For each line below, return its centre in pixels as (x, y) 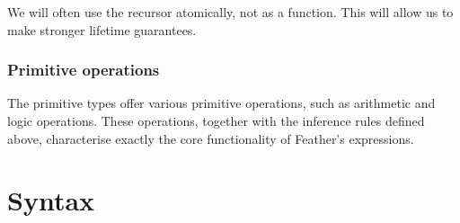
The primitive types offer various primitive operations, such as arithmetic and (221, 103)
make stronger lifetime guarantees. (102, 29)
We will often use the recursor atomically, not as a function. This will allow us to (230, 12)
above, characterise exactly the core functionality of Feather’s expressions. (211, 138)
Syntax (51, 200)
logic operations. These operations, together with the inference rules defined (216, 120)
